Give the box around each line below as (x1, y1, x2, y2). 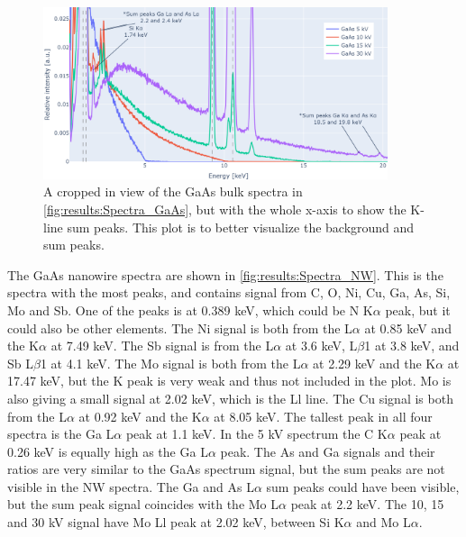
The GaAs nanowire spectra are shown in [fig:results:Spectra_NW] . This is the (7, 265, 443, 284)
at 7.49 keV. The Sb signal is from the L (50, 336, 274, 355)
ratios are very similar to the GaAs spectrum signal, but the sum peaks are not (7, 460, 445, 478)
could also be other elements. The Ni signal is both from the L (7, 318, 352, 337)
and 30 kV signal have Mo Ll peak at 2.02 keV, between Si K (7, 513, 344, 532)
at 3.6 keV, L (285, 336, 358, 355)
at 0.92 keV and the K (78, 406, 202, 425)
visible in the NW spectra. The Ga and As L (7, 477, 254, 496)
